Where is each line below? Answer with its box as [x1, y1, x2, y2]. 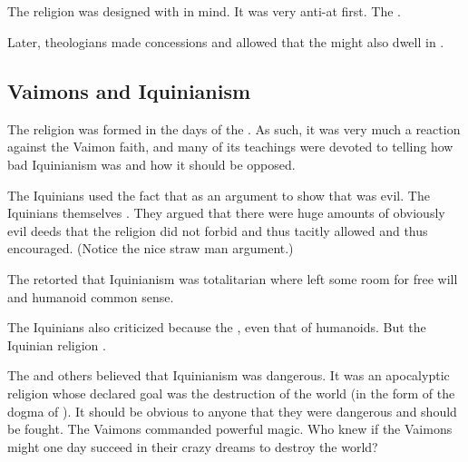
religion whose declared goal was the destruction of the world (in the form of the [7, 383, 455, 402]
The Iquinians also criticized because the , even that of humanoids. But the [7, 318, 426, 337]
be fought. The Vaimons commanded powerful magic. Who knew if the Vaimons [7, 419, 453, 438]
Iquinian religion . [7, 335, 106, 354]
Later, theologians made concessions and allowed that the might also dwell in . [7, 32, 444, 51]
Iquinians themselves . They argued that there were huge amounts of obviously [7, 203, 445, 222]
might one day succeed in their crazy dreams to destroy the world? [7, 437, 378, 456]
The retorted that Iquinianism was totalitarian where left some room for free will [7, 269, 458, 288]
